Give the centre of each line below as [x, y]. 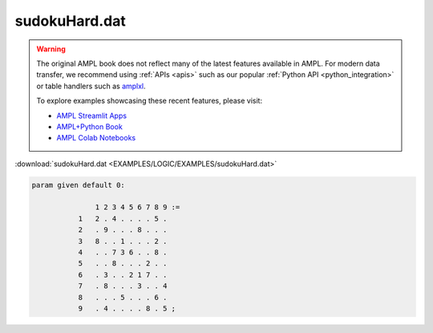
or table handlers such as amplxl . [91, 86]
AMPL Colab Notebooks [96, 138]
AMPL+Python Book [90, 126]
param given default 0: [79, 185]
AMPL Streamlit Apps [92, 116]
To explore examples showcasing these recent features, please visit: [150, 101]
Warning [51, 49]
